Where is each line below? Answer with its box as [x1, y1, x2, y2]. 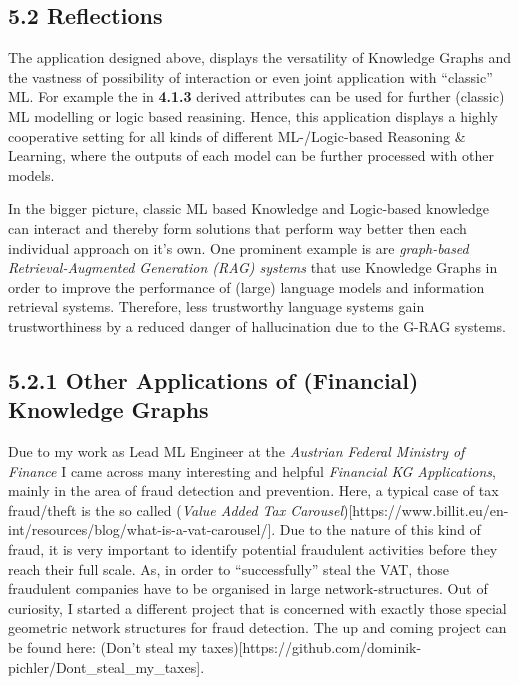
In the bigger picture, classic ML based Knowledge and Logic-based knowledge [8, 198, 490, 219]
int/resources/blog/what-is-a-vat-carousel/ [8, 519, 268, 540]
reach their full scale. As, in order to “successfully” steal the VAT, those [8, 558, 449, 579]
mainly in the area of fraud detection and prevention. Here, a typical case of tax [8, 480, 499, 501]
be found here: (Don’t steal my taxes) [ [8, 637, 243, 658]
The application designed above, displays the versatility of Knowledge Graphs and [8, 47, 512, 68]
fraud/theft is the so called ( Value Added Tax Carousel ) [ [8, 499, 353, 520]
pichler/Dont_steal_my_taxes [8, 656, 197, 677]
